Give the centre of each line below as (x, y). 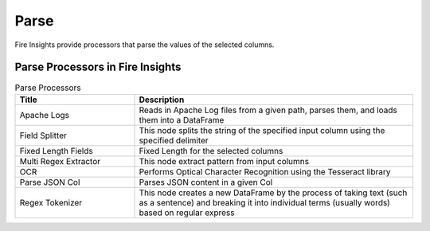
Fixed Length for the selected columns (211, 151)
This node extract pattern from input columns (224, 161)
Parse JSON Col (50, 182)
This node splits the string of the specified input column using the (262, 130)
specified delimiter (174, 140)
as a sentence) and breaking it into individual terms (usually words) (264, 202)
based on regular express (187, 213)
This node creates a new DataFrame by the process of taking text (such (273, 193)
